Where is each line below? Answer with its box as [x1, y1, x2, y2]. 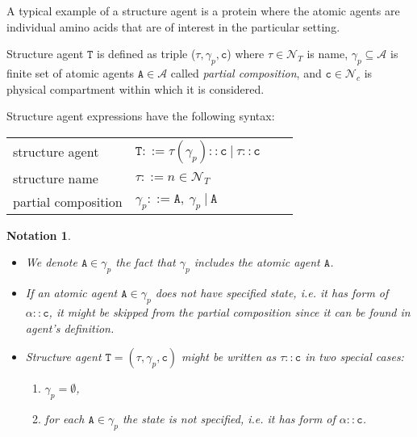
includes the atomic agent [194, 254, 320, 271]
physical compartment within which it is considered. [6, 80, 265, 97]
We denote [25, 254, 77, 271]
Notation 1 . [6, 226, 71, 243]
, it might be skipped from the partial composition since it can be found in [48, 303, 411, 320]
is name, [306, 45, 348, 62]
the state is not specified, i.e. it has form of [122, 410, 336, 426]
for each [44, 410, 85, 426]
